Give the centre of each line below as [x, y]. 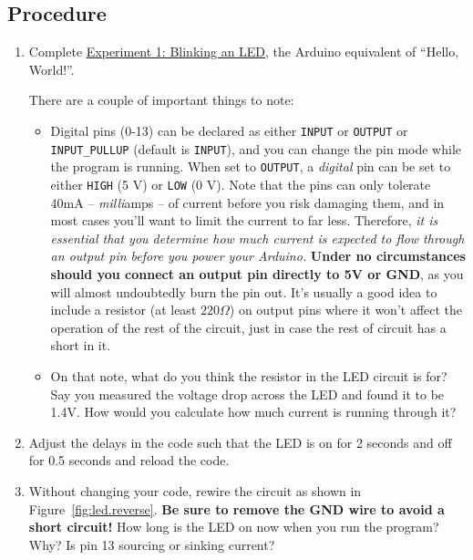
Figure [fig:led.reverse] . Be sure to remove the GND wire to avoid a [236, 508]
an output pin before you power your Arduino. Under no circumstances [258, 256]
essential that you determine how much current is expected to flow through [257, 238]
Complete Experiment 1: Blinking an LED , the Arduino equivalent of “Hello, [244, 52]
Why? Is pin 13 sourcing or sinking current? [152, 544]
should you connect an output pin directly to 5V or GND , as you [257, 273]
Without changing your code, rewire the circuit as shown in [195, 490]
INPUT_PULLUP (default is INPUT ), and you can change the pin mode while [256, 148]
